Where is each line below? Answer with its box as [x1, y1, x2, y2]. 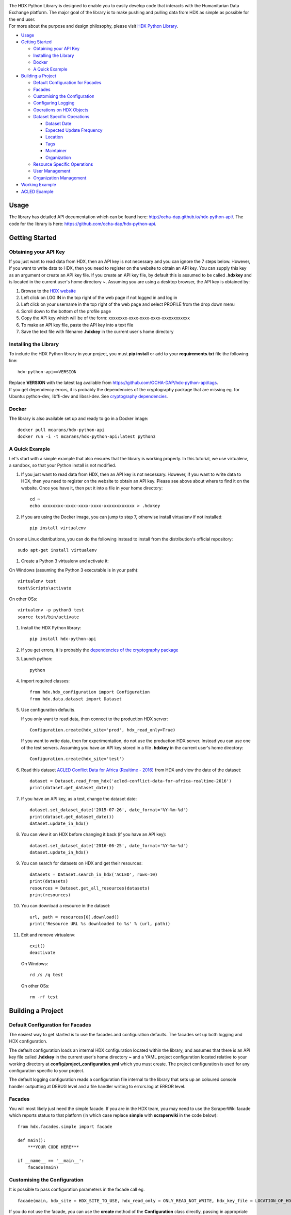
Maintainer [45, 148, 67, 154]
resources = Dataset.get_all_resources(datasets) [30, 885, 150, 891]
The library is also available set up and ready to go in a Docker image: [9, 416, 148, 421]
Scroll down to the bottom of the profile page [21, 308, 111, 314]
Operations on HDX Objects [33, 107, 89, 113]
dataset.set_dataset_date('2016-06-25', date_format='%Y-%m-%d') [30, 843, 189, 848]
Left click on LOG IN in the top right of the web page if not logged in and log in [21, 295, 178, 300]
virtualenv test [17, 578, 56, 584]
